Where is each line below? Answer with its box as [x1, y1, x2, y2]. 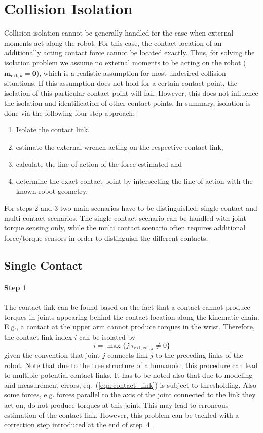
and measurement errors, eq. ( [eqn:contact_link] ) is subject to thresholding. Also [4, 379, 257, 390]
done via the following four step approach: [4, 107, 135, 118]
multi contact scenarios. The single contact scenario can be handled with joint [4, 212, 246, 223]
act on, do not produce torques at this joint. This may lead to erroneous [4, 399, 229, 410]
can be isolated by [79, 331, 136, 342]
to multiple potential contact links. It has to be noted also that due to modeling [4, 370, 253, 380]
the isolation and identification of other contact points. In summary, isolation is [4, 97, 251, 108]
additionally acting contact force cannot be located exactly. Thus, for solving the [4, 47, 255, 58]
